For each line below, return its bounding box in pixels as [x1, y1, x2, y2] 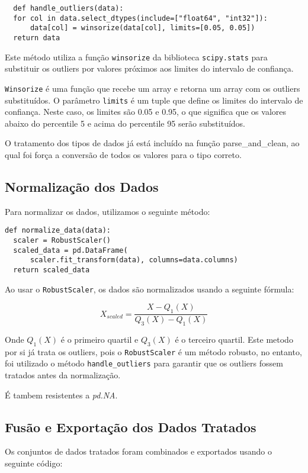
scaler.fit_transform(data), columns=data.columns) [30, 256, 238, 265]
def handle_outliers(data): [13, 4, 124, 12]
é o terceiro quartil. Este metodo [175, 333, 293, 345]
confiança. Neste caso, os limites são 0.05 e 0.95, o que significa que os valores [5, 105, 287, 118]
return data [13, 33, 60, 42]
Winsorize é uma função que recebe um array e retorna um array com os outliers [5, 82, 300, 94]
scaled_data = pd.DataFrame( [13, 246, 128, 255]
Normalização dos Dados [5, 177, 159, 195]
